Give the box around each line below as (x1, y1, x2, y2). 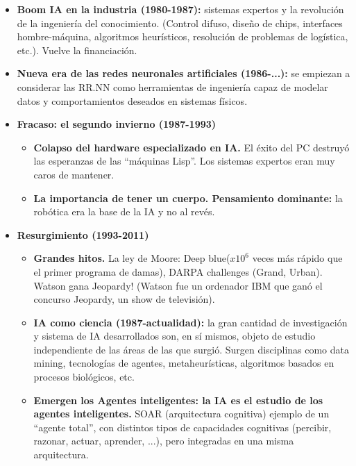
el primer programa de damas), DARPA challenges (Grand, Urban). (33, 264, 323, 278)
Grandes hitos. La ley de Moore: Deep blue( (33, 251, 230, 265)
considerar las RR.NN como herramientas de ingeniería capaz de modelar (17, 79, 328, 94)
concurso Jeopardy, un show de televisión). (33, 292, 215, 306)
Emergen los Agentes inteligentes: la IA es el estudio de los (33, 392, 323, 407)
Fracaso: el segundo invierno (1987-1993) (17, 117, 217, 131)
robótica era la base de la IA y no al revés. (33, 204, 215, 219)
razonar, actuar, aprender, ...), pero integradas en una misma (33, 433, 294, 448)
